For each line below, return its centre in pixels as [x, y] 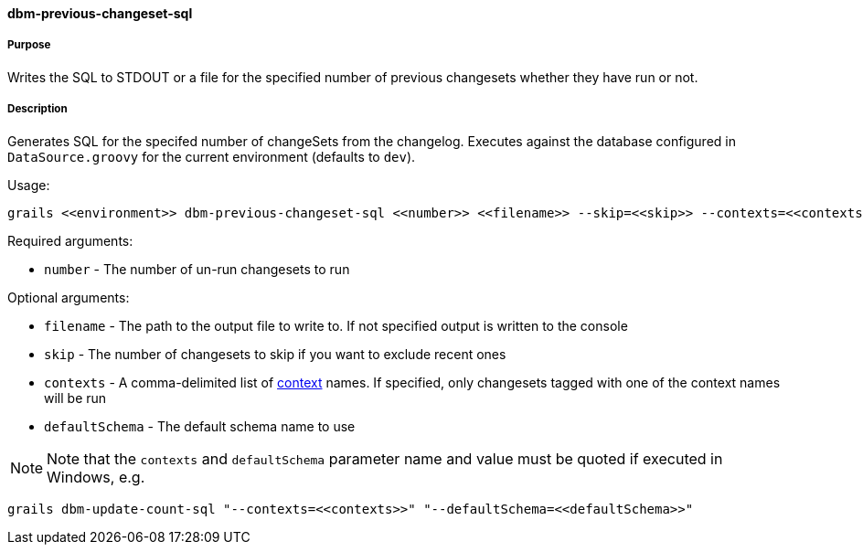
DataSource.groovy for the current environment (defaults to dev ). [212, 156]
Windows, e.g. [96, 477]
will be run [75, 398]
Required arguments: [70, 240]
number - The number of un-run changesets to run [197, 269]
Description [37, 109]
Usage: [29, 185]
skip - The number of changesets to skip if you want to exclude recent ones [275, 354]
